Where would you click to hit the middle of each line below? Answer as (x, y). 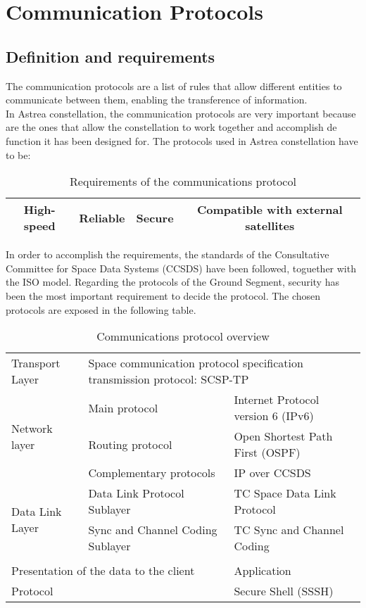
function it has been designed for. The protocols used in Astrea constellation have (182, 140)
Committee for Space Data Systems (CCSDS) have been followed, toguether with (181, 268)
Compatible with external (270, 210)
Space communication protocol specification (196, 363)
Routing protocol (130, 444)
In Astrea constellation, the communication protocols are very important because (181, 113)
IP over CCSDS (272, 473)
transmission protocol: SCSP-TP (169, 379)
